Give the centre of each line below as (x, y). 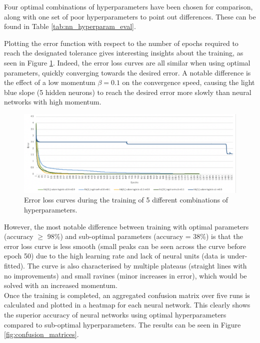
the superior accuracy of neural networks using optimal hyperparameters (115, 314)
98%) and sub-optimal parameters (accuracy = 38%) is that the (145, 236)
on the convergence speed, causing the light (188, 82)
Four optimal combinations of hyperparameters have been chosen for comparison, (128, 6)
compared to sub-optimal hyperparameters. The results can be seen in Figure (122, 324)
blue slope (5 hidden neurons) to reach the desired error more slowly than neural (128, 92)
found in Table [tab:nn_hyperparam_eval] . (70, 26)
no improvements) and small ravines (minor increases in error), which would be (125, 275)
